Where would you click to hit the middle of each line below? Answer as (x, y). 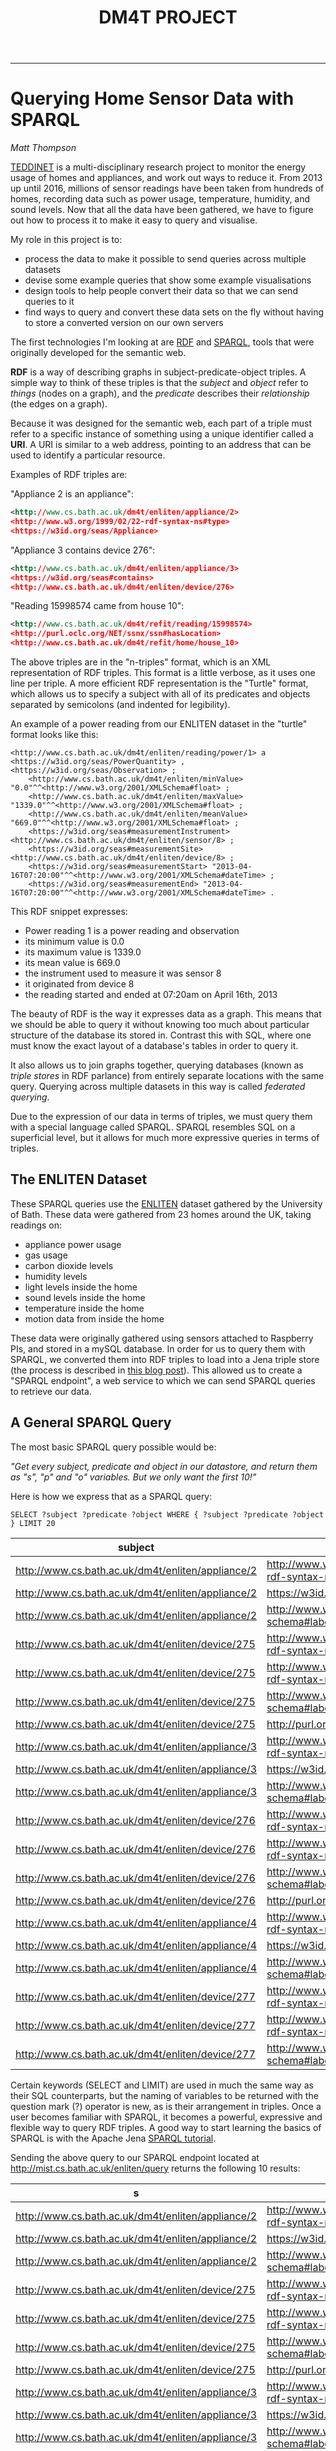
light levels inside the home (81, 1287)
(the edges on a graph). (59, 404)
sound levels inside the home (85, 1297)
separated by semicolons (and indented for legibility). (120, 704)
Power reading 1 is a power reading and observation (132, 930)
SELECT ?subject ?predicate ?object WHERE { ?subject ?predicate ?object (167, 1514)
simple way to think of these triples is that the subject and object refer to (159, 383)
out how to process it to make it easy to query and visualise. (134, 220)
